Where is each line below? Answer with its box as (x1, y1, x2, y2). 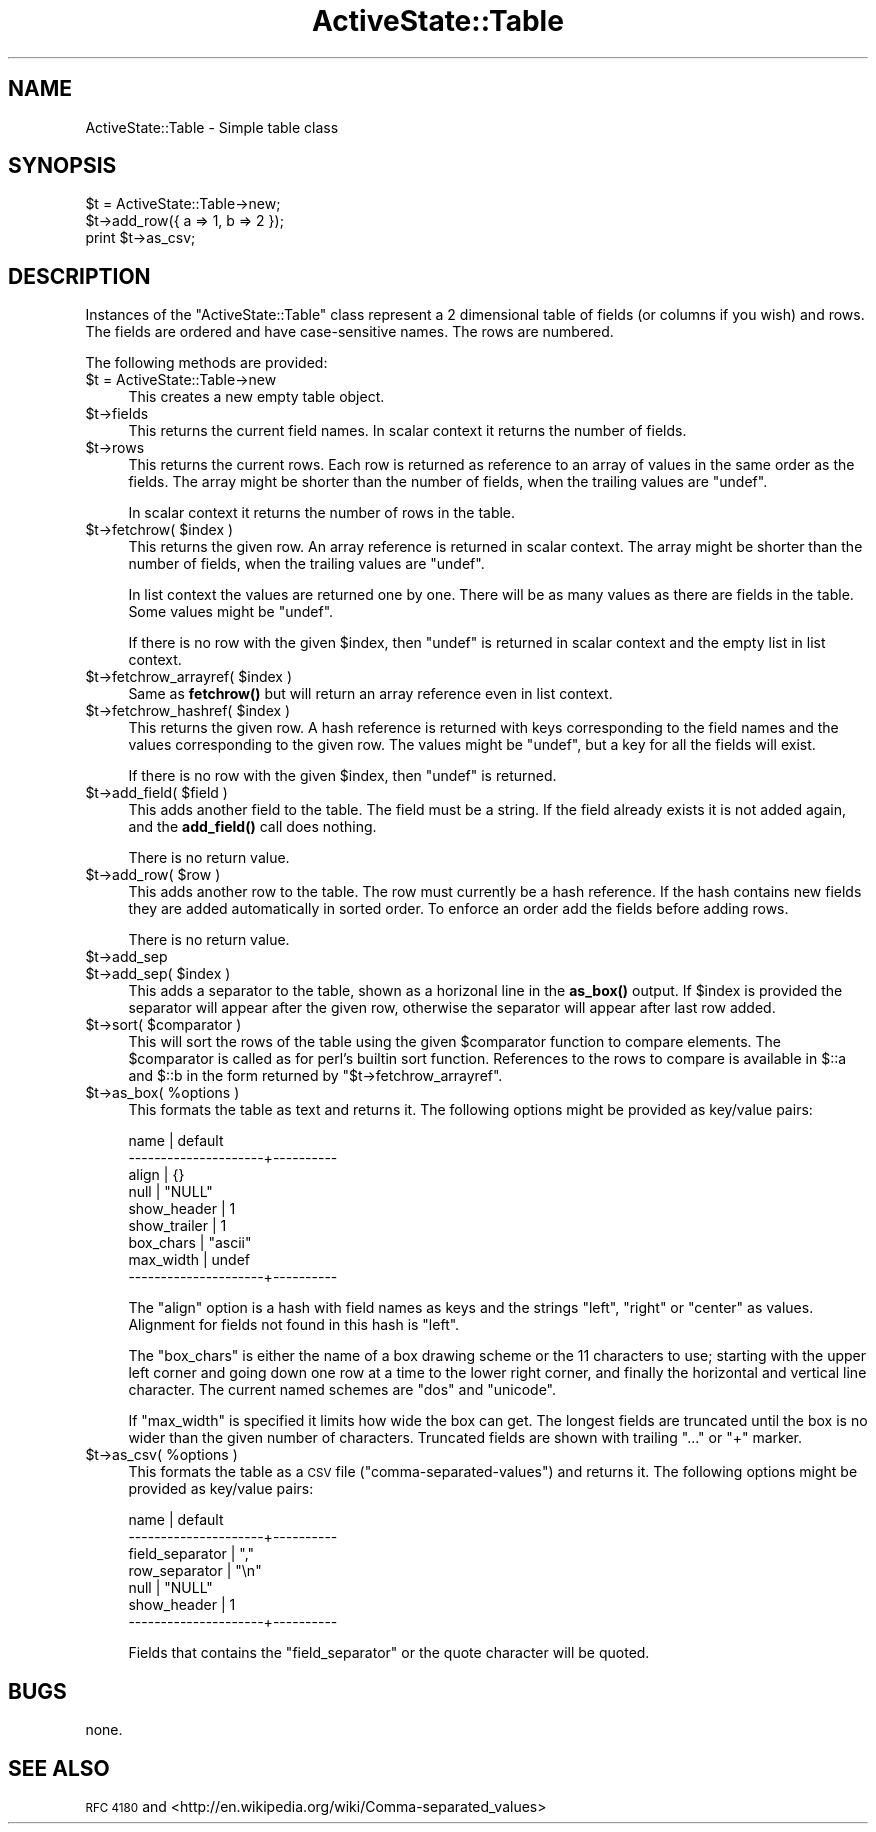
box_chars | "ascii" (128, 1234, 252, 1252)
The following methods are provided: (85, 354, 328, 372)
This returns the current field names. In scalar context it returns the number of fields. (128, 422, 687, 440)
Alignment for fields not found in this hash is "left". (128, 1316, 460, 1334)
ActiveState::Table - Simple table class (85, 118, 339, 136)
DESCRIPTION (8, 263, 151, 289)
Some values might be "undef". (128, 603, 334, 621)
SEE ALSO (8, 1755, 110, 1781)
